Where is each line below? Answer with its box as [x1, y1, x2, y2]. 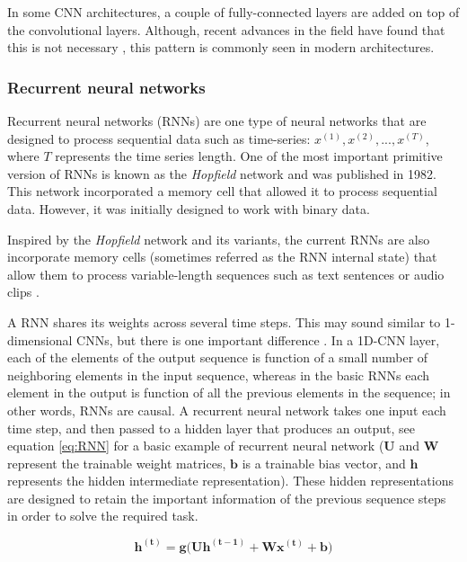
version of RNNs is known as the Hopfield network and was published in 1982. [7, 164, 436, 183]
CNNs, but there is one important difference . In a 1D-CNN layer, [76, 330, 440, 349]
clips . [7, 282, 40, 301]
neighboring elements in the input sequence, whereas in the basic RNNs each [7, 365, 430, 384]
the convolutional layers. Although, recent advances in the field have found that [7, 20, 445, 39]
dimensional [7, 330, 73, 349]
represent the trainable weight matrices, [7, 453, 226, 472]
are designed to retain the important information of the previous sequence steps [7, 488, 446, 507]
